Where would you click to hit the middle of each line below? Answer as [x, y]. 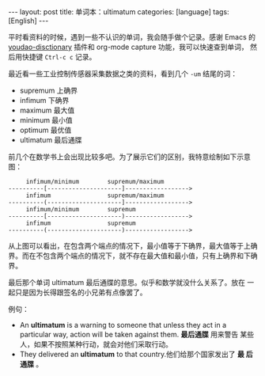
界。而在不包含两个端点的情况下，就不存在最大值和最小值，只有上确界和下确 [133, 256]
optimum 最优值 [45, 130]
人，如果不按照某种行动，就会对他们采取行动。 [96, 344]
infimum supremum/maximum [95, 196]
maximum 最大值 [47, 110]
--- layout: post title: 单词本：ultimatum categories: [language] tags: [119, 12]
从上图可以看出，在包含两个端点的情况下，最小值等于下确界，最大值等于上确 [133, 246]
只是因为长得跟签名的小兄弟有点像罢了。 [81, 292]
